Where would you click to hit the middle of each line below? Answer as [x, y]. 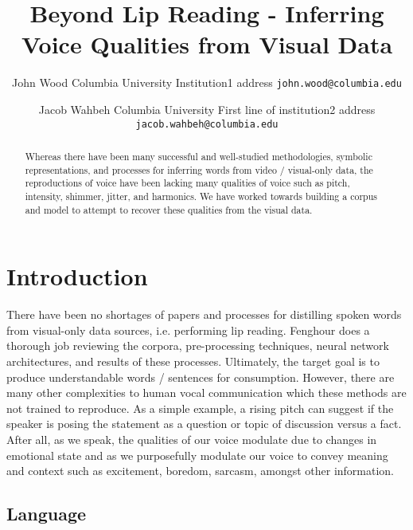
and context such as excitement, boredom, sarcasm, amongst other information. [201, 471]
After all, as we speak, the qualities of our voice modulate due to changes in [192, 439]
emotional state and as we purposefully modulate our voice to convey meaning [197, 455]
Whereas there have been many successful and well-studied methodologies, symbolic [199, 157]
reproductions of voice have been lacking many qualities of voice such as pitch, [187, 183]
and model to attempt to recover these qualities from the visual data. [169, 209]
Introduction [77, 276]
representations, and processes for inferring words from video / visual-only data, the [199, 169]
